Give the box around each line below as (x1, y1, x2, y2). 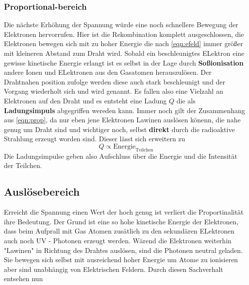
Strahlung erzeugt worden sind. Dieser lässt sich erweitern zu (4, 134, 185, 144)
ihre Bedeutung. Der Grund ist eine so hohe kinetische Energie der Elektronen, (4, 216, 239, 226)
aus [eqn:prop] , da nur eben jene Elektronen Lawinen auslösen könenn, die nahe (4, 115, 241, 125)
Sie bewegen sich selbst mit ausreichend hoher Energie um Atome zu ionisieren (4, 254, 238, 265)
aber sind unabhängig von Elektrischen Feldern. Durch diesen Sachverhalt (4, 264, 223, 274)
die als (176, 95, 196, 105)
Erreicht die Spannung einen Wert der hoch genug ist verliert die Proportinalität (4, 207, 244, 217)
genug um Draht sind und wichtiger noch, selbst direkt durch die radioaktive (4, 124, 235, 134)
